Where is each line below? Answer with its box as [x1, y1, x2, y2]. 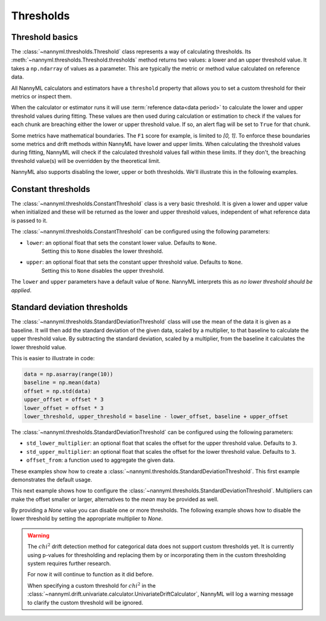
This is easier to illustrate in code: [11, 355, 95, 362]
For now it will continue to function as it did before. [27, 571, 154, 578]
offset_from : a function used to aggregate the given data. [26, 456, 175, 464]
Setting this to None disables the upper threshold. [41, 267, 165, 274]
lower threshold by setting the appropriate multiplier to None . [11, 515, 163, 522]
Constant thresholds [11, 184, 91, 194]
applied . [11, 287, 32, 294]
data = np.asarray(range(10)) [24, 371, 113, 378]
